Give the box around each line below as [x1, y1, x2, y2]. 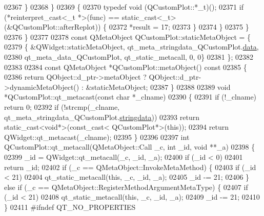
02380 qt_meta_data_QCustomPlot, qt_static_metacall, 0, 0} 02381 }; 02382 [4, 51, 254, 62]
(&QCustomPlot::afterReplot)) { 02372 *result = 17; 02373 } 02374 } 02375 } [4, 21, 249, 32]
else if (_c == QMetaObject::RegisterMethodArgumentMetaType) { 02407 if [4, 181, 248, 192]
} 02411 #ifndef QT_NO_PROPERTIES [4, 201, 136, 212]
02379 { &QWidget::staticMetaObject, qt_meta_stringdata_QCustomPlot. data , [4, 41, 259, 52]
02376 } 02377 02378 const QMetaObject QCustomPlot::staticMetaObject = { [4, 31, 251, 42]
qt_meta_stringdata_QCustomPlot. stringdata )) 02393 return [4, 111, 199, 122]
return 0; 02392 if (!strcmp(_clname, [4, 101, 120, 112]
